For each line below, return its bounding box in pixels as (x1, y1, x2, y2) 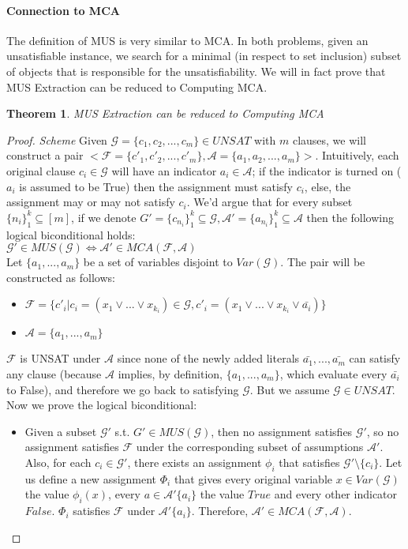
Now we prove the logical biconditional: (6, 397, 197, 413)
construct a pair (6, 147, 84, 164)
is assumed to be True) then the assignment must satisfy (19, 178, 293, 194)
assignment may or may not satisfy (6, 194, 175, 210)
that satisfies (279, 453, 340, 470)
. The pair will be (280, 254, 365, 270)
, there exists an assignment (127, 453, 262, 470)
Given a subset (24, 423, 97, 439)
